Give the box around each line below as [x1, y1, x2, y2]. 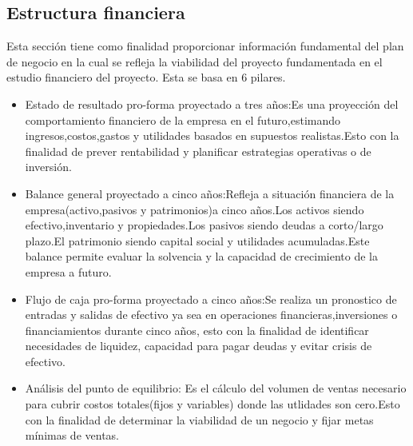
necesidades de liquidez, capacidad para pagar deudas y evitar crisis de [25, 337, 372, 354]
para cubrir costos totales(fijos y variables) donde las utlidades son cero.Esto [25, 396, 400, 412]
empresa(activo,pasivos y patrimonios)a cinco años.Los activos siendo [25, 201, 364, 217]
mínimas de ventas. [25, 427, 119, 444]
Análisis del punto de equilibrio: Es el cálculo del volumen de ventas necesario [25, 380, 407, 396]
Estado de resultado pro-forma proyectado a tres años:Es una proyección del [25, 95, 399, 112]
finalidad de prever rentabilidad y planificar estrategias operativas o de [25, 142, 371, 159]
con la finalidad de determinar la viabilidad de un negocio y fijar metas [25, 411, 374, 428]
